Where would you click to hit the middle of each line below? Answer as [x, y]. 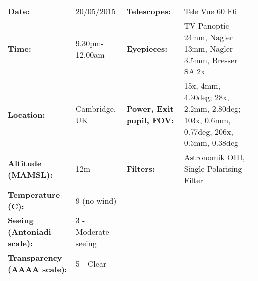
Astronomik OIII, [214, 157]
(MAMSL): [30, 174]
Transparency [35, 257]
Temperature [34, 194]
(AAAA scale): [38, 269]
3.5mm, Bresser [211, 60]
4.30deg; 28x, [206, 97]
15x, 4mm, [202, 86]
